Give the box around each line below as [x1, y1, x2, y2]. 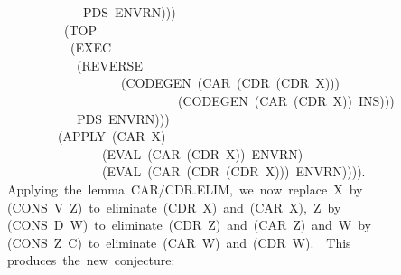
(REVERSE [76, 55, 143, 74]
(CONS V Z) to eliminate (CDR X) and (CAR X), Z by [6, 197, 341, 216]
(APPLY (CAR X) [57, 127, 166, 146]
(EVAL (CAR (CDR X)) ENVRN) [101, 144, 303, 163]
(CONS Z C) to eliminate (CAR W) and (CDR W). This [6, 232, 351, 251]
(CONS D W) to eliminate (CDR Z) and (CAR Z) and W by [6, 215, 371, 234]
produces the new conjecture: [6, 251, 175, 270]
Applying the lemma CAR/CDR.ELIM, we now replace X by [6, 179, 363, 198]
